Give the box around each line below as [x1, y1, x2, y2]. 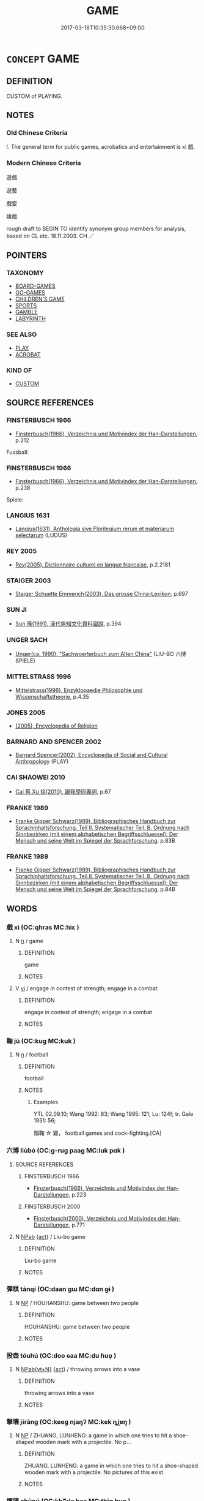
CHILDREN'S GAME [15, 295, 65, 303]
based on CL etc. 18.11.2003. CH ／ [6, 232, 95, 239]
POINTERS [6, 250, 48, 261]
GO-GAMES [15, 289, 46, 296]
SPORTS [15, 302, 37, 309]
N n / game [15, 937, 44, 944]
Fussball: [6, 448, 29, 456]
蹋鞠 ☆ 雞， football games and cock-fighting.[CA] [33, 1129, 162, 1137]
